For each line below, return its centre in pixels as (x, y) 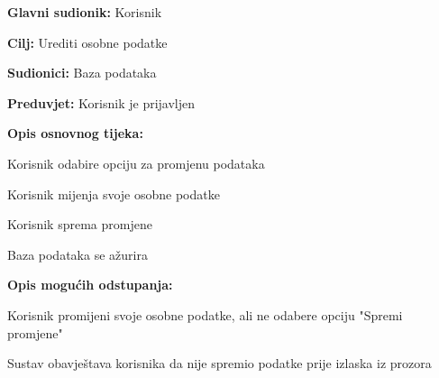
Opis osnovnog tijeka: (75, 133)
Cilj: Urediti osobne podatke (87, 42)
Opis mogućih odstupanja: (90, 285)
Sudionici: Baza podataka (82, 73)
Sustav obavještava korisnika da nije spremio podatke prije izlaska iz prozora (219, 363)
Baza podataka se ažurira (78, 254)
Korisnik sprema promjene (80, 224)
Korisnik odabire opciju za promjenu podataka (136, 163)
